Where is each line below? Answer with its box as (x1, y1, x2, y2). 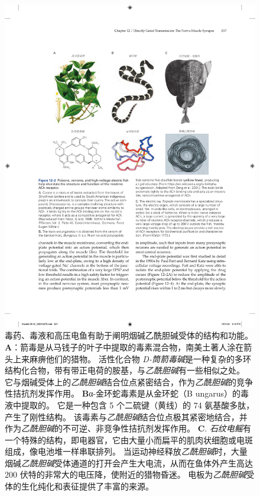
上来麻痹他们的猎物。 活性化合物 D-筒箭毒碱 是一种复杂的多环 (12, 352, 251, 365)
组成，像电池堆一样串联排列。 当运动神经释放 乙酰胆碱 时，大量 (5, 445, 248, 458)
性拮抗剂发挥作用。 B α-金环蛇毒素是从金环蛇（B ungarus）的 (5, 387, 241, 400)
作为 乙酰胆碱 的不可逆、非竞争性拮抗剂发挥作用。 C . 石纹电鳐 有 (5, 422, 251, 434)
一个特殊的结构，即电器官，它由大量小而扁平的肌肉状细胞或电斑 (5, 433, 253, 446)
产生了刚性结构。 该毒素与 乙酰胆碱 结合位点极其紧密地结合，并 (5, 410, 248, 423)
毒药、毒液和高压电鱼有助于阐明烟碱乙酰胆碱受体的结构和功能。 (5, 329, 253, 342)
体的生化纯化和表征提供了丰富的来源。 (5, 480, 154, 492)
